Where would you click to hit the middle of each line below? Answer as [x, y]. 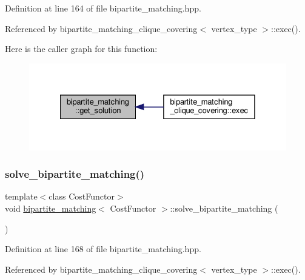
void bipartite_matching [51, 208]
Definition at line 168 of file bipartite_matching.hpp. [103, 249]
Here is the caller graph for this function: [81, 49]
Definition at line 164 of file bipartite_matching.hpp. [103, 8]
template [21, 196]
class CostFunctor [82, 196]
